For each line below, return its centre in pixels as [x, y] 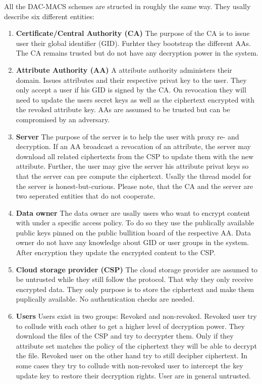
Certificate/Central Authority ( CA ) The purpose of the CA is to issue [133, 33]
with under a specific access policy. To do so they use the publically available [135, 223]
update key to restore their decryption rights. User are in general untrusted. [133, 375]
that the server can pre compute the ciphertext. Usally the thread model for [134, 176]
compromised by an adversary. [63, 119]
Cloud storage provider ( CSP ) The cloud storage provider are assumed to [137, 269]
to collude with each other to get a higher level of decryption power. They [130, 326]
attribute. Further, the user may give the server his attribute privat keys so [132, 166]
